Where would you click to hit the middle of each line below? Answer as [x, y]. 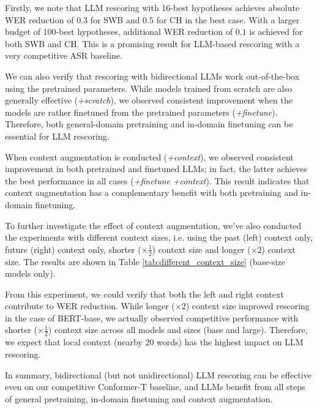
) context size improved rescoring [248, 306]
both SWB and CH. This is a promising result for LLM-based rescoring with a [152, 43]
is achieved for [276, 32]
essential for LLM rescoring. [57, 136]
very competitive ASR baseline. [64, 55]
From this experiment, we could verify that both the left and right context [144, 294]
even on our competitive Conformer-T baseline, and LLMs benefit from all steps [155, 387]
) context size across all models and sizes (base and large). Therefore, [178, 330]
